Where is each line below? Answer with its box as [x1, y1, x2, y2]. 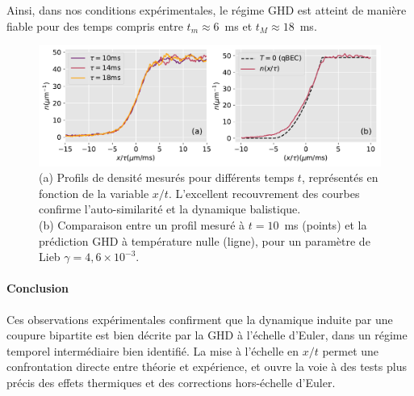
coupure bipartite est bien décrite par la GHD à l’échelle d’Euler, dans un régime [6, 326, 408, 343]
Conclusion [6, 280, 69, 297]
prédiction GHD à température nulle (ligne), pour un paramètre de [39, 232, 370, 249]
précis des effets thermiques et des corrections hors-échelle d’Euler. [6, 373, 336, 390]
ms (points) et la [284, 217, 367, 234]
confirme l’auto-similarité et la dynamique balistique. [39, 200, 301, 217]
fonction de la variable [39, 184, 149, 201]
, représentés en [301, 169, 378, 186]
